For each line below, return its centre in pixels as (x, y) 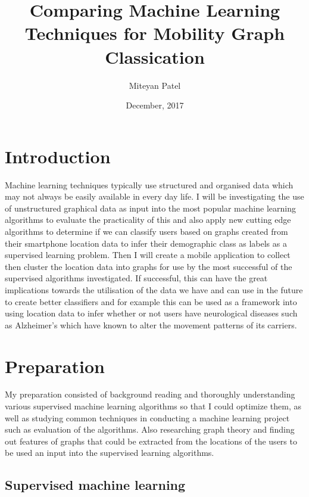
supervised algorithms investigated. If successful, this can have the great (136, 278)
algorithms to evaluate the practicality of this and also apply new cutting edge (148, 220)
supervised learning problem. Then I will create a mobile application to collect (148, 255)
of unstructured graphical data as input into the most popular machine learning (150, 208)
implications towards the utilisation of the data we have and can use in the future (154, 289)
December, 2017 (155, 105)
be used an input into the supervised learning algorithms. (110, 453)
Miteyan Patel (155, 85)
